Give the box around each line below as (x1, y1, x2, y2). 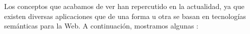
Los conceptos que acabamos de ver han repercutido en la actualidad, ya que (4, 1, 244, 11)
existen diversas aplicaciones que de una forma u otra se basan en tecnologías (4, 10, 246, 21)
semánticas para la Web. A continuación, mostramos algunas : (4, 20, 199, 31)
